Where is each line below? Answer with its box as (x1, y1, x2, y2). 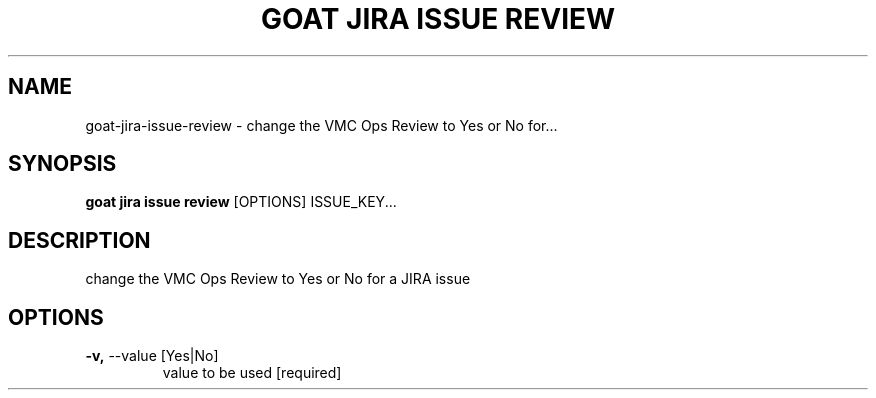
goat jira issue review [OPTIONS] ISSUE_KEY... (85, 193, 397, 211)
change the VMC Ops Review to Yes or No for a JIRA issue (85, 270, 471, 288)
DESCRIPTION (8, 227, 151, 253)
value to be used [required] (162, 364, 342, 382)
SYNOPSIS (8, 151, 117, 177)
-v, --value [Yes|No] (85, 347, 219, 365)
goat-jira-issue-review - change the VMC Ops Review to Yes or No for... (85, 116, 558, 134)
